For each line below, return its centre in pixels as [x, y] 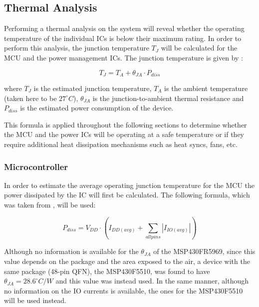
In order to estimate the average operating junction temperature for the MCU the [129, 185]
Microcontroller [36, 166]
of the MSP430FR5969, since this [204, 251]
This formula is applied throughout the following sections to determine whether [126, 124]
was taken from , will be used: [50, 204]
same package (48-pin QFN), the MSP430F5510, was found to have [107, 271]
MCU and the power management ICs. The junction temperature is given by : [124, 57]
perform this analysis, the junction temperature [77, 48]
